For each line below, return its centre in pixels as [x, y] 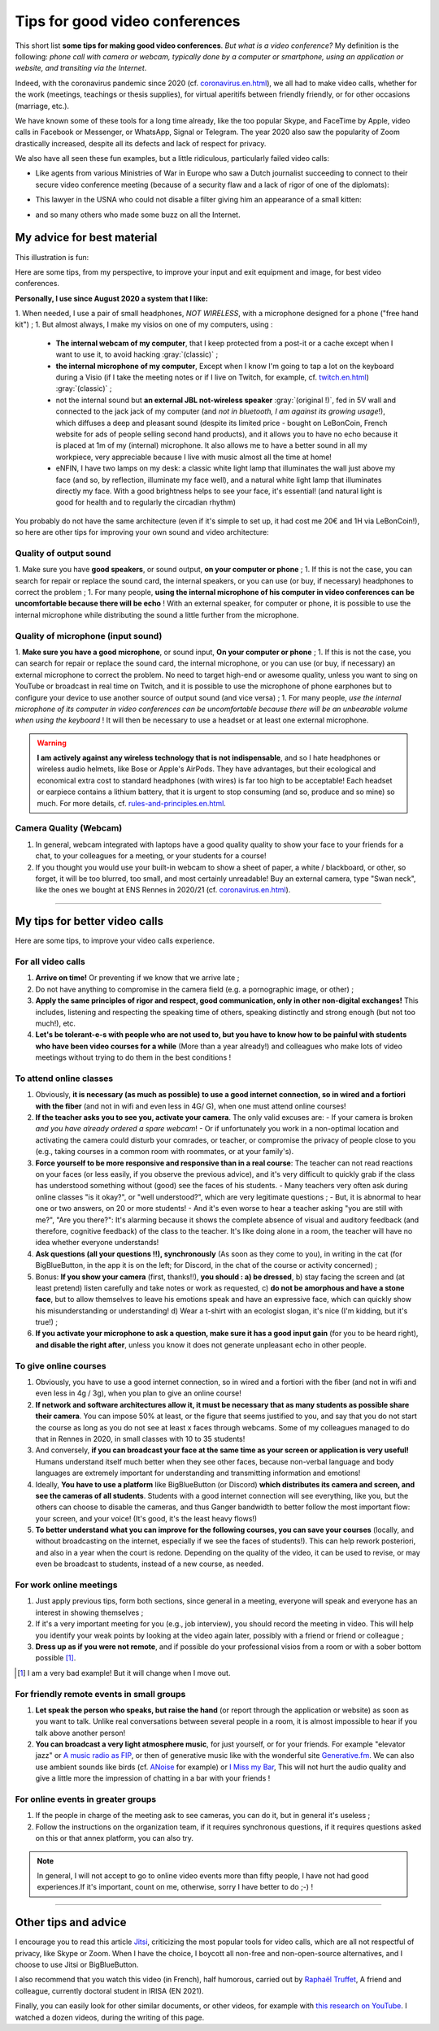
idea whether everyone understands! [97, 1243]
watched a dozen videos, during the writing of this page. [110, 2017]
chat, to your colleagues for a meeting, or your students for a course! [151, 856]
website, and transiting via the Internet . [81, 68]
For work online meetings [66, 1585]
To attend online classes [64, 1078]
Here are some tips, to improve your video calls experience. [115, 941]
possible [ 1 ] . [56, 1658]
